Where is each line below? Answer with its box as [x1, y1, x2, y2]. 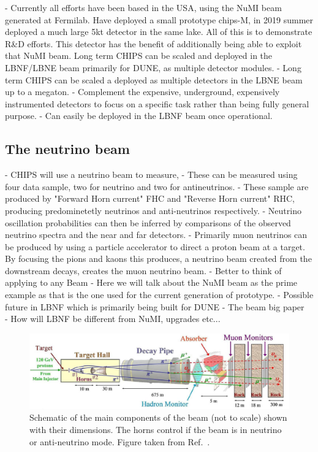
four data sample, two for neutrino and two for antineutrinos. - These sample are [5, 180, 309, 193]
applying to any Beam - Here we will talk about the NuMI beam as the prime [5, 276, 298, 289]
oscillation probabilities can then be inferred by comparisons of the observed [5, 216, 291, 229]
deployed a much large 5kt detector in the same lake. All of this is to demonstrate [5, 25, 312, 38]
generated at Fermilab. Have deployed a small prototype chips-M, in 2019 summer [5, 13, 314, 26]
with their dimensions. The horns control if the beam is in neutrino [29, 423, 282, 436]
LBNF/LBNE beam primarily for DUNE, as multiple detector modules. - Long [5, 61, 301, 74]
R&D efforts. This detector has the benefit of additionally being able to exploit [5, 37, 302, 50]
